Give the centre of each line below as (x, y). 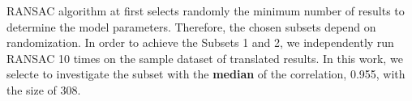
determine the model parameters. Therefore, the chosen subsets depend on (191, 26)
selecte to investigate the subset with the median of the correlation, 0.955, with (206, 74)
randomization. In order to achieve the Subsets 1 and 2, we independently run (200, 42)
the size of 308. (44, 89)
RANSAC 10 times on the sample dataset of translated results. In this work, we (205, 58)
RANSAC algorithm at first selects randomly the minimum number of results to (206, 11)
